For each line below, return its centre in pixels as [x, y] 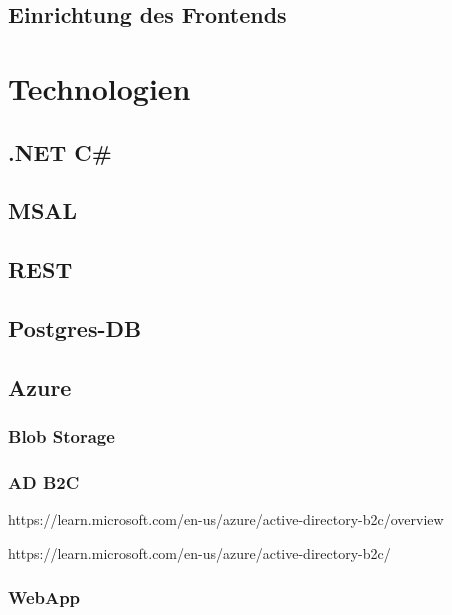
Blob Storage [61, 435]
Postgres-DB [75, 327]
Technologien [99, 87]
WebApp [44, 597]
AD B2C [44, 481]
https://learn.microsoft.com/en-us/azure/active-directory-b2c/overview [226, 519]
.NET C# [60, 151]
